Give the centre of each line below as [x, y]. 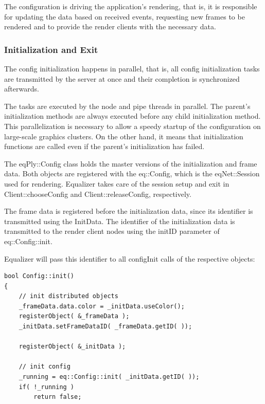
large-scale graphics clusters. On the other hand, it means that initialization [124, 136]
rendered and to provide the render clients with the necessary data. [110, 26]
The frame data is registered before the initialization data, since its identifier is [129, 211]
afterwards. [22, 89]
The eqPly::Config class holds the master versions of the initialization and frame [131, 163]
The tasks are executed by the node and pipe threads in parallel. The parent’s [127, 106]
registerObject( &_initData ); [72, 347]
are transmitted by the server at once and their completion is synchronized [122, 78]
